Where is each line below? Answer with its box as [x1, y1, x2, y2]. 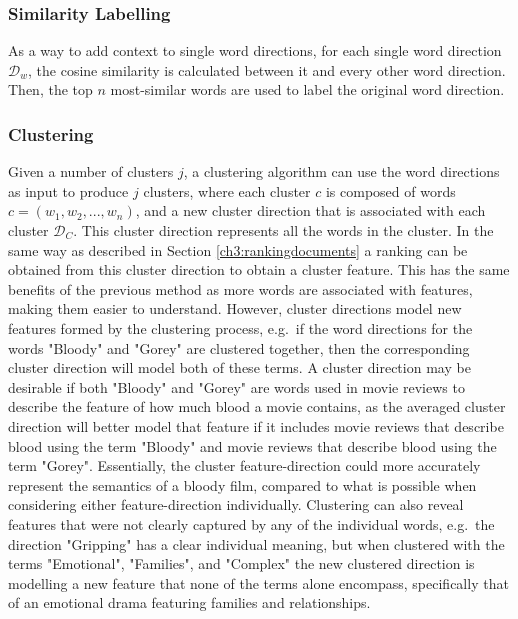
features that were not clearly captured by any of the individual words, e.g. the [8, 513, 495, 534]
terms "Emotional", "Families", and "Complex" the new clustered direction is [8, 553, 475, 574]
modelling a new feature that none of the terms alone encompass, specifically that [8, 572, 509, 593]
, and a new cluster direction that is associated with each [135, 200, 486, 221]
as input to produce [8, 180, 129, 201]
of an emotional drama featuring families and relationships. [8, 592, 371, 613]
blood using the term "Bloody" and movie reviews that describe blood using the [8, 435, 497, 456]
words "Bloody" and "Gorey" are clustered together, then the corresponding [8, 337, 470, 358]
